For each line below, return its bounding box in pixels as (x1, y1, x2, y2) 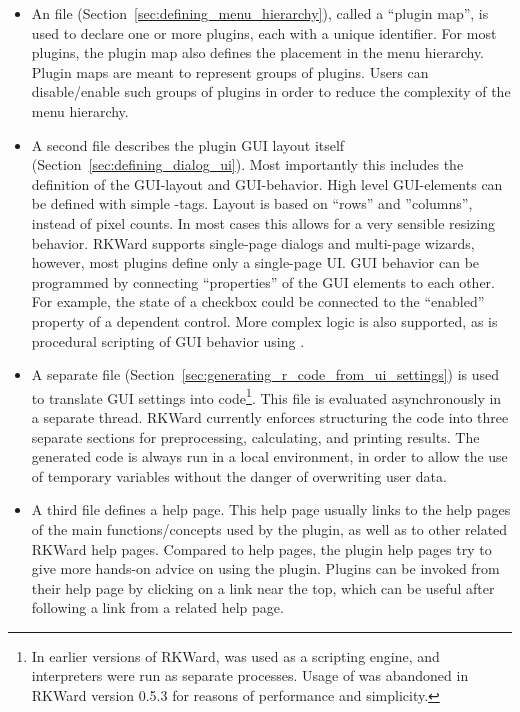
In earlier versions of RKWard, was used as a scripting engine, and (31, 645, 440, 666)
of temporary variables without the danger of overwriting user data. (31, 465, 447, 486)
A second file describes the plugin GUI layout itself (31, 134, 345, 155)
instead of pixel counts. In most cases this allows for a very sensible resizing (31, 212, 496, 233)
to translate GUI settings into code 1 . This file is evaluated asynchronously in (31, 384, 502, 408)
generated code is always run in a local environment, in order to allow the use (31, 446, 508, 467)
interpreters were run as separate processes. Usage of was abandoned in (31, 665, 469, 686)
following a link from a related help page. (31, 597, 284, 618)
